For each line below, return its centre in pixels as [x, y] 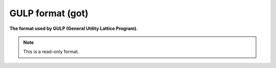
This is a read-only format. [51, 52]
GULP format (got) [49, 13]
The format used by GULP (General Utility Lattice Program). [74, 28]
